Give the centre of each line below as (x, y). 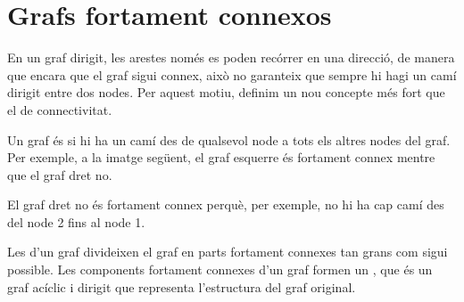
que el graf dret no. (60, 174)
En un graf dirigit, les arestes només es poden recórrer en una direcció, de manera (231, 57)
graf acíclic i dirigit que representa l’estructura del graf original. (182, 286)
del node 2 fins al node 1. (76, 221)
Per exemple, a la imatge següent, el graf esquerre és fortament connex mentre (221, 157)
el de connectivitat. (60, 109)
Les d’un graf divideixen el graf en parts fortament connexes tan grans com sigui (228, 252)
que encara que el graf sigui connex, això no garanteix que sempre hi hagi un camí (232, 74)
